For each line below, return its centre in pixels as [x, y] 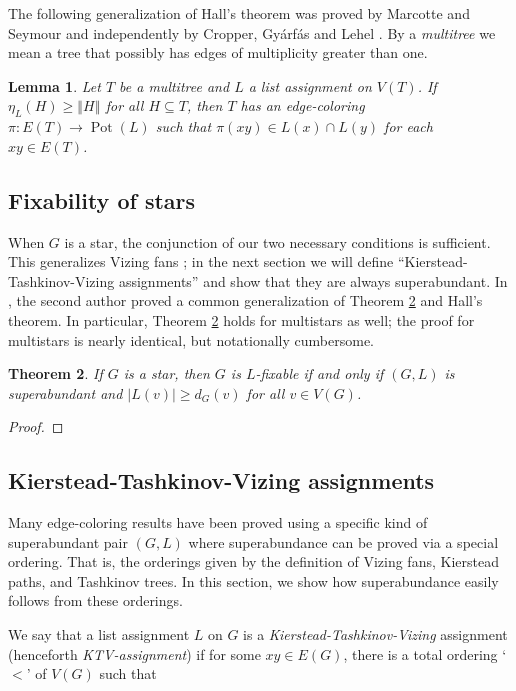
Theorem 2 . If [55, 373]
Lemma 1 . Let [54, 85]
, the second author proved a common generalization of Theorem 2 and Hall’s [245, 300]
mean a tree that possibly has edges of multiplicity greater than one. [218, 52]
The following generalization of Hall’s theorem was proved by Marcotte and [239, 13]
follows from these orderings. [95, 600]
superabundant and [65, 392]
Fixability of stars [102, 199]
